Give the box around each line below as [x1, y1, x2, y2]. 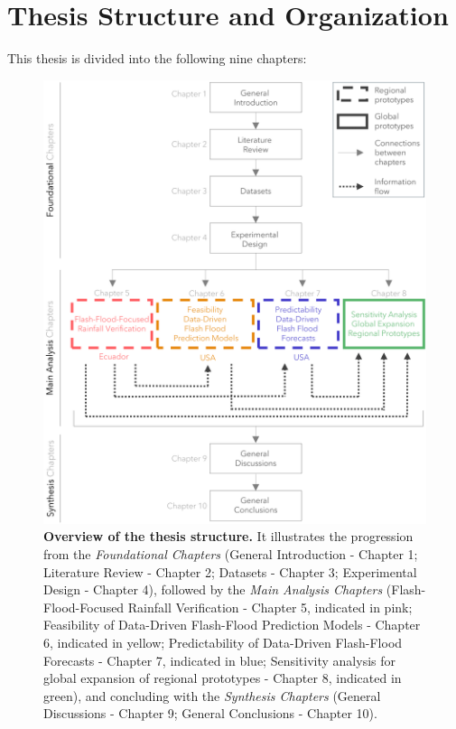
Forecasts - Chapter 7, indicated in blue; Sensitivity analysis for [43, 650, 396, 669]
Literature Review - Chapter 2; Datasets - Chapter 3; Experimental [43, 562, 417, 581]
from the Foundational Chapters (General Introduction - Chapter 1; [43, 545, 418, 564]
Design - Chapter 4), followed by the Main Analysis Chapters [43, 580, 383, 599]
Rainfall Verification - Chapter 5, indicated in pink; [127, 597, 413, 616]
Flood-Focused [43, 597, 125, 616]
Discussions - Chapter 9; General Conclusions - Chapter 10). [43, 704, 377, 723]
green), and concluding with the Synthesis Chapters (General [43, 686, 381, 705]
